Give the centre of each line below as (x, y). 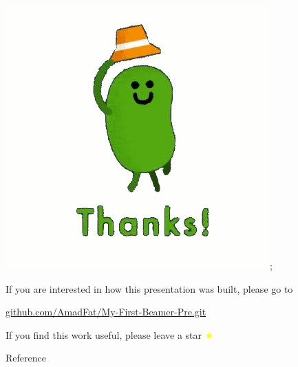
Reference (26, 358)
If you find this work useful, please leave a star (104, 334)
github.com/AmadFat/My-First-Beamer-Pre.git (106, 312)
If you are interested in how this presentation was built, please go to (149, 288)
